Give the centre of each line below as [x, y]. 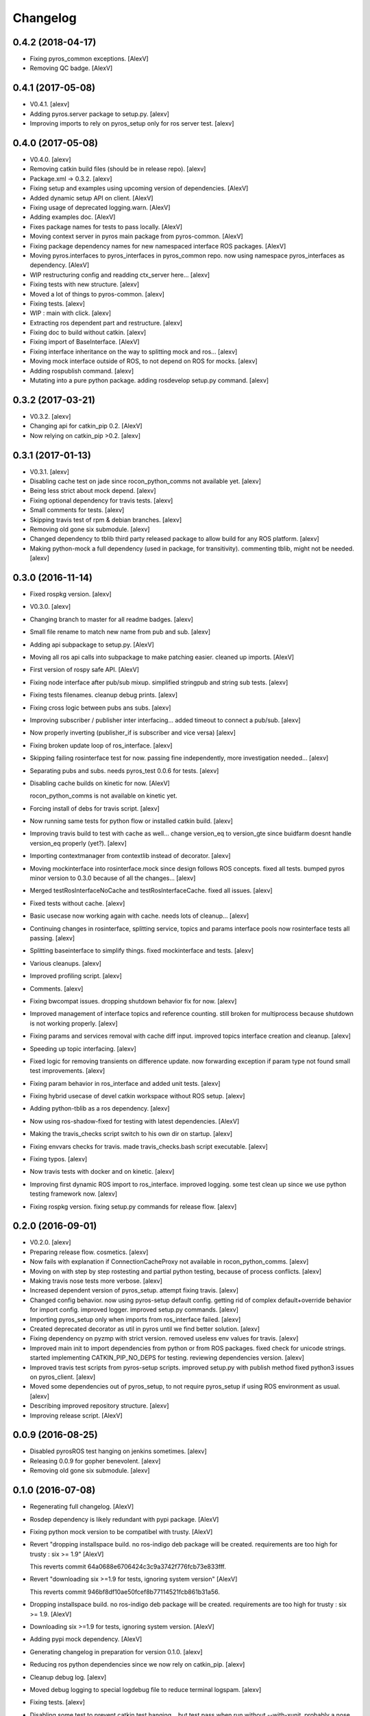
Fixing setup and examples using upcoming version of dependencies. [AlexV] [139, 188]
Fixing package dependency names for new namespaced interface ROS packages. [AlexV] [158, 246]
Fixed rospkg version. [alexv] [71, 594]
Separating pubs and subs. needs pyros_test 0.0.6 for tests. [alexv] [124, 770]
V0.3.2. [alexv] [50, 416]
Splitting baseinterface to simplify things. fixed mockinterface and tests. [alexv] [141, 951]
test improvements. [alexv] [67, 1071]
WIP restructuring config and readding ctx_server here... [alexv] [120, 275]
